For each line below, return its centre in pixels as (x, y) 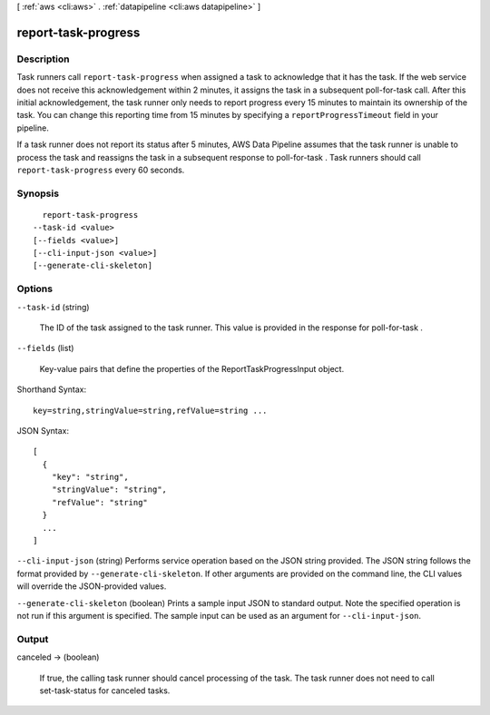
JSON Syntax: (43, 430)
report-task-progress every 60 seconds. (101, 170)
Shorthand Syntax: (51, 389)
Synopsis (38, 193)
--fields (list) (45, 348)
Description (43, 59)
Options (35, 289)
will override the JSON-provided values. (92, 586)
